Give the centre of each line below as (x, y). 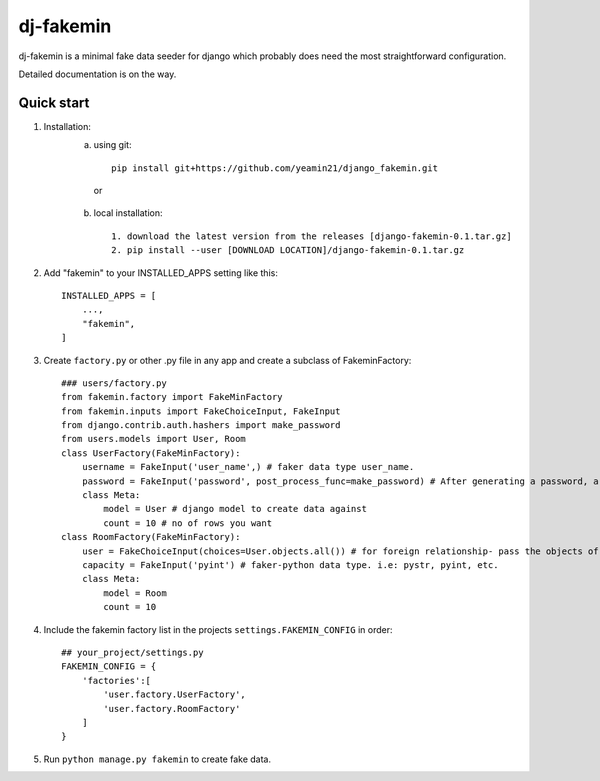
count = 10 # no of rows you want (188, 523)
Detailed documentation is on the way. (97, 74)
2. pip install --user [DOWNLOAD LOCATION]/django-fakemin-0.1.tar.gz (288, 250)
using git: (112, 145)
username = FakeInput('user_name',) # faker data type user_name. (248, 467)
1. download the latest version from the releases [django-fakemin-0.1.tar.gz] (311, 236)
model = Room (135, 593)
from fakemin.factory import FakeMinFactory (172, 397)
